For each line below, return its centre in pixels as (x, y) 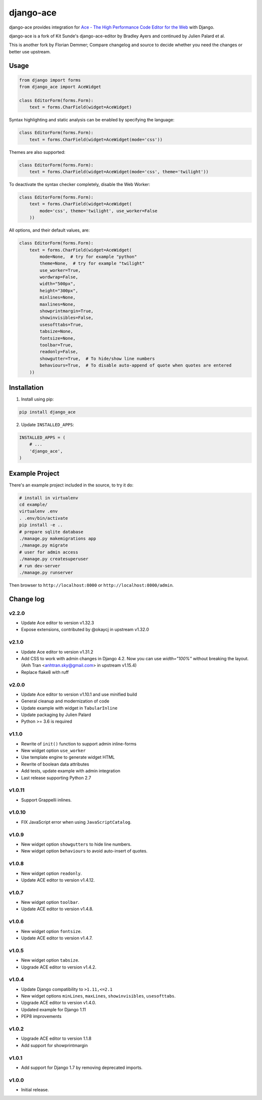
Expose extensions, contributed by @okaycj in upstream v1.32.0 (85, 630)
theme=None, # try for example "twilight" (92, 264)
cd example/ (33, 505)
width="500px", (58, 284)
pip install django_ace (48, 412)
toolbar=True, (56, 345)
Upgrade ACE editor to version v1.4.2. (59, 967)
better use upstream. (30, 51)
